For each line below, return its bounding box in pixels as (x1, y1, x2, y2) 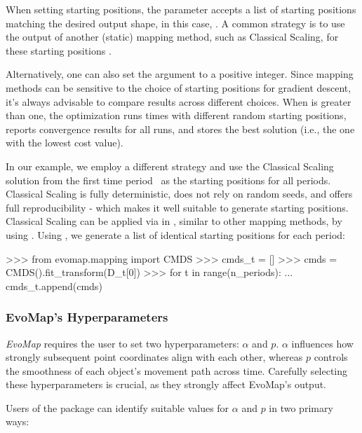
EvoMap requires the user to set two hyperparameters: (6, 336, 239, 350)
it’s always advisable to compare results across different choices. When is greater (6, 94, 351, 109)
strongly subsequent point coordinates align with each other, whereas (6, 350, 303, 364)
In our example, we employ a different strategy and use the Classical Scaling (6, 158, 334, 173)
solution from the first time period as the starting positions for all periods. (6, 172, 331, 187)
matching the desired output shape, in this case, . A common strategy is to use (6, 15, 345, 30)
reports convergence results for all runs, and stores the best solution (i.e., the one (6, 121, 355, 136)
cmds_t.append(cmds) (6, 278, 102, 293)
